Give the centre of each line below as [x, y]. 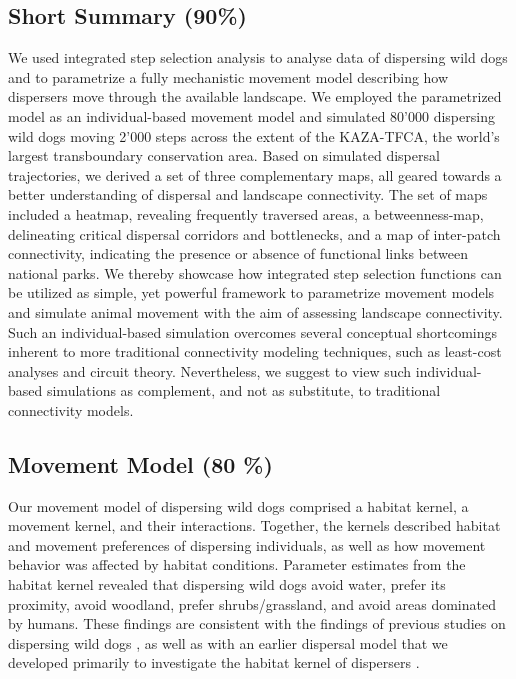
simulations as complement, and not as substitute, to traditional [243, 390]
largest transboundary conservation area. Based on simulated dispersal [224, 155]
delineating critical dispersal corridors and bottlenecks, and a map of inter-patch [254, 233]
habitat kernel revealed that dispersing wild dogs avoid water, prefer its [227, 584]
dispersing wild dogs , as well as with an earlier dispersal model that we [228, 642]
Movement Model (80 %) [140, 463]
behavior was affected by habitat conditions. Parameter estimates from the [237, 564]
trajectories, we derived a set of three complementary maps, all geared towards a [255, 174]
